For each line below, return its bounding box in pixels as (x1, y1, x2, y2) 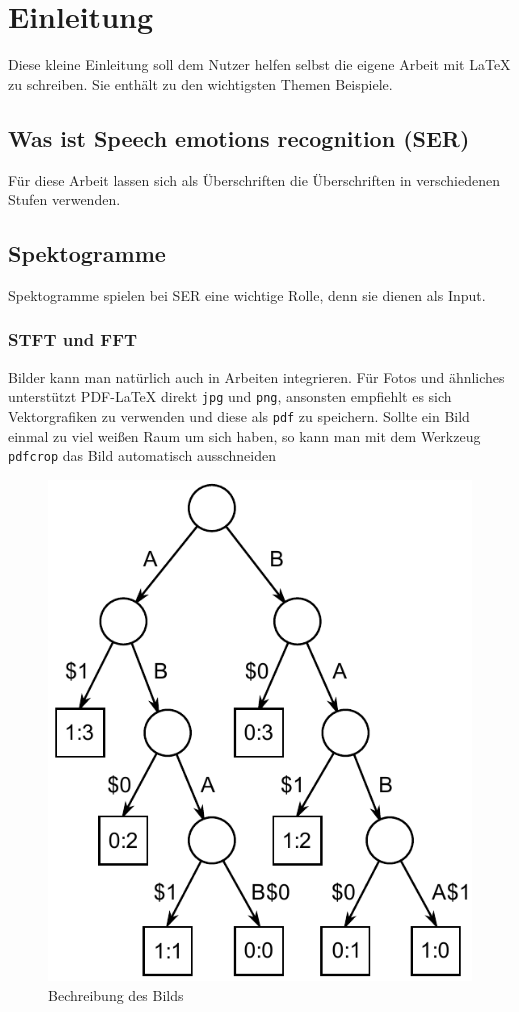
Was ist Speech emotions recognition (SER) (8, 122, 470, 153)
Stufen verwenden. (8, 189, 121, 210)
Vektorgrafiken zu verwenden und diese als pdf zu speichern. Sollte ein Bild (8, 405, 470, 426)
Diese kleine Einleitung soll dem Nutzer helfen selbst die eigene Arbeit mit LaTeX (8, 54, 511, 75)
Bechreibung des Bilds (48, 985, 184, 1005)
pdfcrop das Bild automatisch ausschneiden (8, 445, 277, 466)
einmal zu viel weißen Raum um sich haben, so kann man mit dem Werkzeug (8, 425, 481, 446)
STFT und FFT (8, 327, 138, 352)
